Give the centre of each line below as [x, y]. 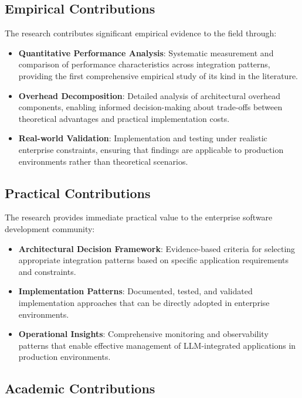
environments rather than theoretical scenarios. [103, 161]
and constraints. [47, 271]
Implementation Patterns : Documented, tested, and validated [135, 291]
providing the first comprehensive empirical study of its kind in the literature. [158, 75]
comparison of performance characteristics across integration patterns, [144, 64]
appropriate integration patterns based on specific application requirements [154, 260]
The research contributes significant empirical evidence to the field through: [141, 33]
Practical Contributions [78, 193]
